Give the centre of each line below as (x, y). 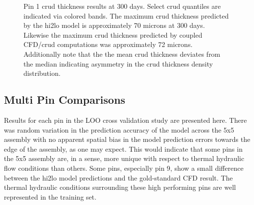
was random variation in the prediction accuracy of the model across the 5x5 (119, 129)
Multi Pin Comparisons (65, 100)
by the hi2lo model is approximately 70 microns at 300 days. (114, 25)
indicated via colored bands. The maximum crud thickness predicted (126, 15)
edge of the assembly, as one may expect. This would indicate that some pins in (123, 148)
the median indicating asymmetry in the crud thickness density (118, 63)
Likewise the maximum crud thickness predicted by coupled (113, 34)
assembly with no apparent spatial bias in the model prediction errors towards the (127, 139)
